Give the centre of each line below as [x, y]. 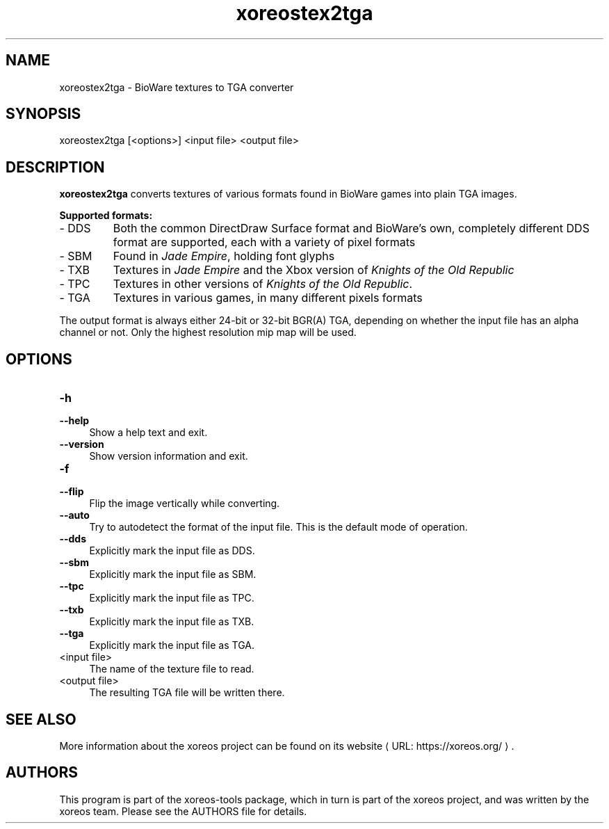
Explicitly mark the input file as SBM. [173, 574]
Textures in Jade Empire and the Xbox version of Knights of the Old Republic [314, 270]
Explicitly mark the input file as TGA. [172, 645]
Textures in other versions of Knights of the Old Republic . [263, 284]
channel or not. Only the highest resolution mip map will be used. [208, 332]
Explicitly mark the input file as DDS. [172, 551]
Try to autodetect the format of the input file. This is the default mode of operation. [278, 527]
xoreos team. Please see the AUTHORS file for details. [183, 811]
